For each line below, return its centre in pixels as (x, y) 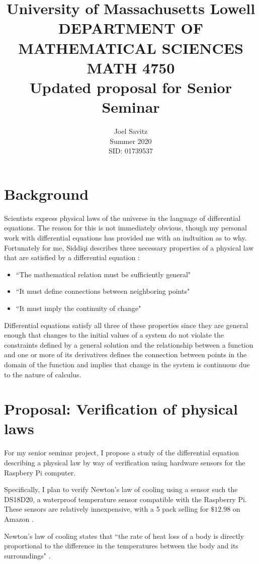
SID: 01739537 (131, 151)
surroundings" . (27, 555)
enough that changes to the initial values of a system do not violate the (114, 335)
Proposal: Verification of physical (121, 409)
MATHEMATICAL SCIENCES (131, 48)
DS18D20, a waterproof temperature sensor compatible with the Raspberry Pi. (125, 499)
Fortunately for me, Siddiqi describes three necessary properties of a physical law (129, 247)
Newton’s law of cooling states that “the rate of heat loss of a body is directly (124, 536)
